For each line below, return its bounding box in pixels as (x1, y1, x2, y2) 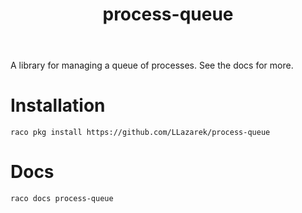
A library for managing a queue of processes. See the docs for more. (10, 59, 294, 72)
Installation (10, 94, 106, 117)
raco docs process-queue (10, 194, 114, 204)
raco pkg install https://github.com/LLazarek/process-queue (10, 128, 271, 138)
